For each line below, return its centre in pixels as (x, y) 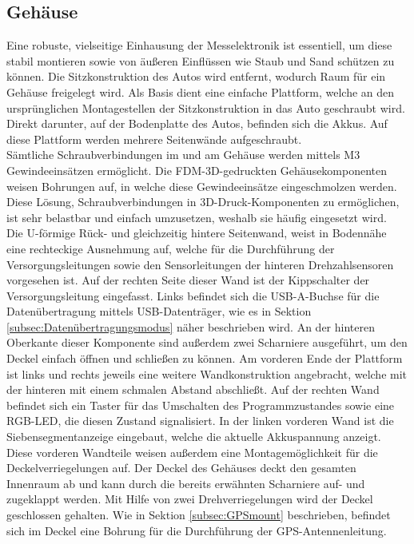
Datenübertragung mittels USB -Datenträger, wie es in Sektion (159, 311)
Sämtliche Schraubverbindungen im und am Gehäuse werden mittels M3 (183, 155)
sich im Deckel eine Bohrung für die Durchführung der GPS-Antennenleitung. (197, 530)
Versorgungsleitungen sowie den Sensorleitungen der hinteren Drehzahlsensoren (200, 264)
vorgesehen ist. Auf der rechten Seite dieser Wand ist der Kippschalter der (188, 280)
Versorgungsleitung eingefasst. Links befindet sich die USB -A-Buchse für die (193, 295)
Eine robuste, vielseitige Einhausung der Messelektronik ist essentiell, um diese (199, 45)
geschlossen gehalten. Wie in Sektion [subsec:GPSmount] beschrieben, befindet (199, 515)
